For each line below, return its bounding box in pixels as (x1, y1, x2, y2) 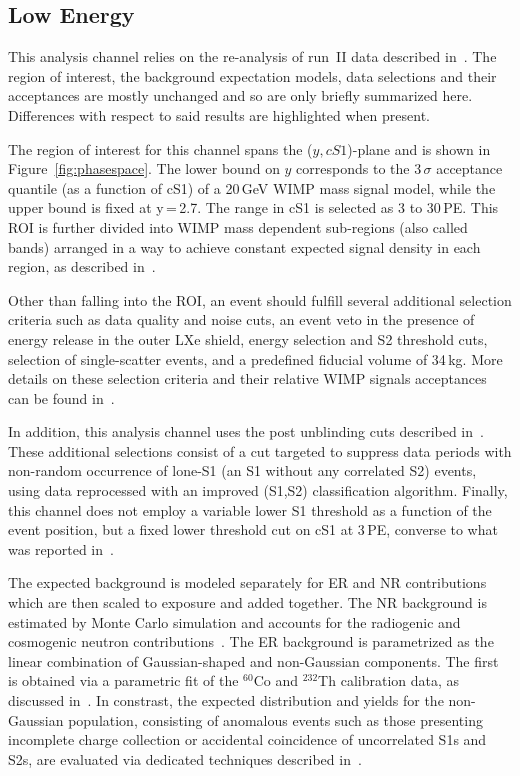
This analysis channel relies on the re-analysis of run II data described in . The (8, 46, 497, 67)
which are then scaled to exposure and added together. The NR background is (8, 592, 487, 613)
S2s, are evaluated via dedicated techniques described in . (8, 748, 362, 769)
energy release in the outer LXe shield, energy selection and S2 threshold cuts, (8, 328, 488, 349)
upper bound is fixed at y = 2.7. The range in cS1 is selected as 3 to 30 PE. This (8, 197, 499, 218)
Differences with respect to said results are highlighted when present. (8, 104, 430, 125)
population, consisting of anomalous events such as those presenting (68, 709, 483, 730)
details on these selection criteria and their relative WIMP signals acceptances (8, 368, 487, 389)
